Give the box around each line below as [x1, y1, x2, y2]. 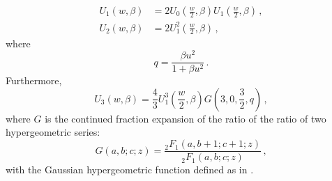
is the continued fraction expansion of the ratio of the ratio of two [45, 111, 326, 125]
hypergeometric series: [6, 125, 100, 139]
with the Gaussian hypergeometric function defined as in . [6, 162, 254, 177]
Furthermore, [6, 73, 62, 88]
